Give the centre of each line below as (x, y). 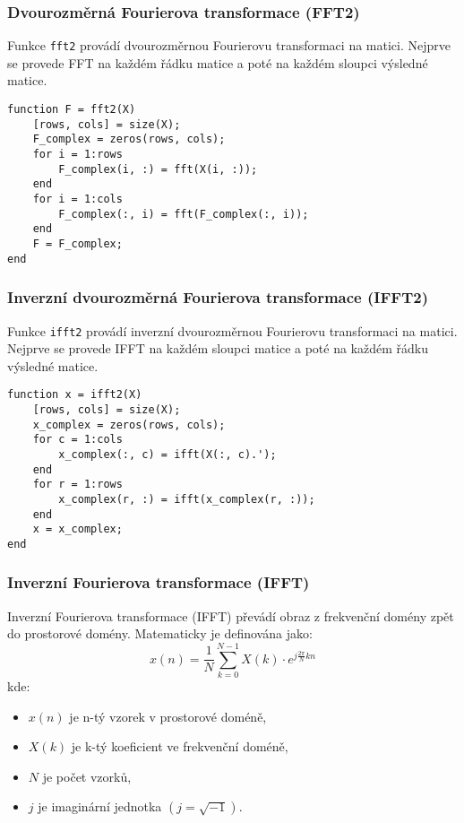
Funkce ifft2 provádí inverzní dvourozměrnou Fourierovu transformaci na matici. (232, 330)
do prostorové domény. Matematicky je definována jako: (160, 633)
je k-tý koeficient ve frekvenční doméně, (180, 746)
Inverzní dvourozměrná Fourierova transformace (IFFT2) (218, 297)
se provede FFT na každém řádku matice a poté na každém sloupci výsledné (218, 62)
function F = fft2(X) (72, 110)
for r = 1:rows (77, 485)
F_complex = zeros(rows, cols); (129, 139)
